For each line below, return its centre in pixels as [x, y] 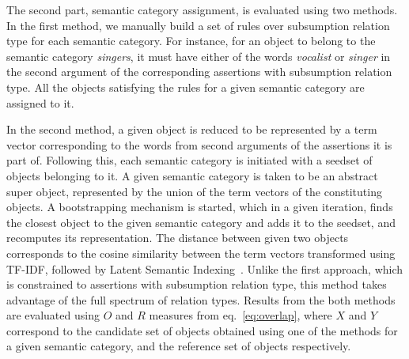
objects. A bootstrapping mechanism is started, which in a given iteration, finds [200, 207]
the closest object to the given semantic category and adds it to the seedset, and [201, 222]
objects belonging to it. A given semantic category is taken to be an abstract [192, 175]
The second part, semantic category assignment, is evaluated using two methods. [202, 9]
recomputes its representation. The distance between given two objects [178, 238]
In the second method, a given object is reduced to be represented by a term [192, 129]
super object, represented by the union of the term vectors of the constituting [194, 191]
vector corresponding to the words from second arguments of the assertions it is [199, 144]
